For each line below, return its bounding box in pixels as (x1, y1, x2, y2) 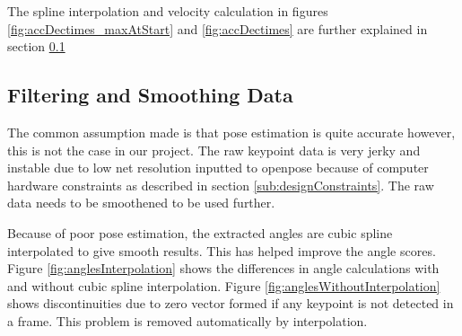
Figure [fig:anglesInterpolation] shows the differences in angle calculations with (7, 259, 440, 278)
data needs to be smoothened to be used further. (7, 193, 275, 212)
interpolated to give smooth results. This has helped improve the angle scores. (7, 241, 436, 260)
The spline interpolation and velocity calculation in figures (7, 2, 328, 20)
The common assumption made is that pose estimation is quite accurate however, (7, 122, 456, 141)
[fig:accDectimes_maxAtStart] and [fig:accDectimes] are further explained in (7, 19, 428, 38)
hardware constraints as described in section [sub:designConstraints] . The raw (7, 175, 434, 194)
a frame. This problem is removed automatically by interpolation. (7, 311, 368, 330)
